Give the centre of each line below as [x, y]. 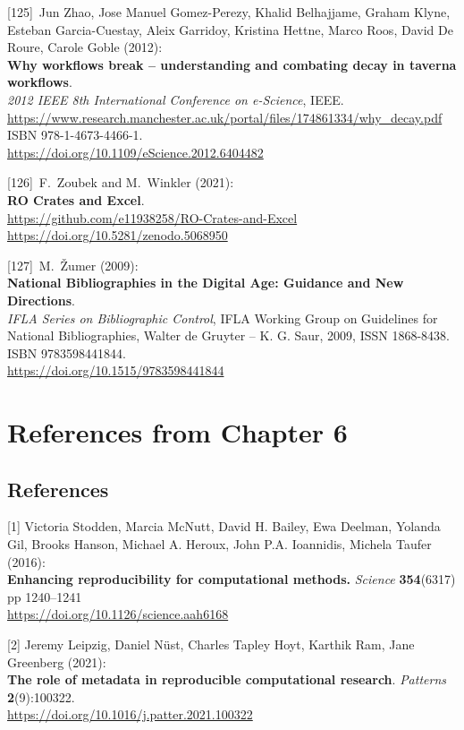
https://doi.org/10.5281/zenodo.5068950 [118, 235]
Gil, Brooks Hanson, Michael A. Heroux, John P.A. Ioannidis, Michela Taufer [219, 544]
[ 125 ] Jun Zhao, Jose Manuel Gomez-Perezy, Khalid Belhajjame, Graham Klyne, [229, 12]
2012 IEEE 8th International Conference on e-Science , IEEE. [176, 99]
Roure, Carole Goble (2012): [85, 47]
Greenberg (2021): [57, 661]
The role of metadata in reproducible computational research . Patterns [227, 679]
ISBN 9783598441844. [67, 352]
